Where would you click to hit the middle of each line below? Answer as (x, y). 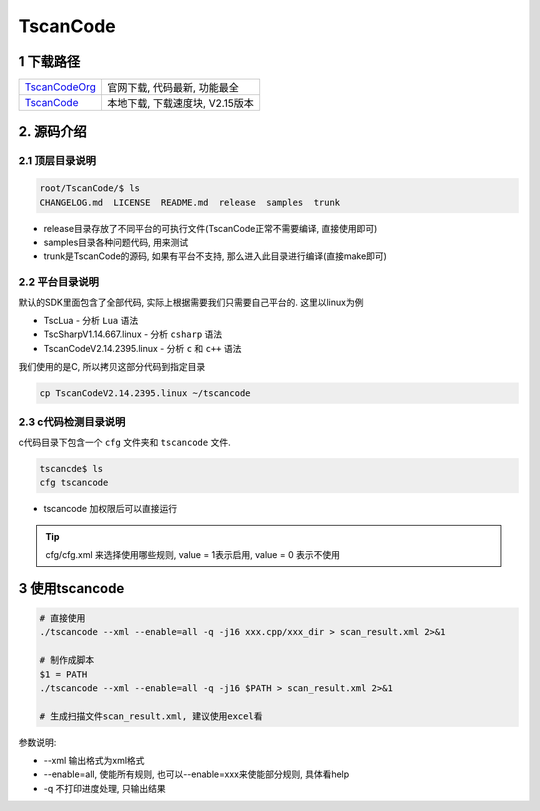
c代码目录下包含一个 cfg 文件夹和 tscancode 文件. (124, 442)
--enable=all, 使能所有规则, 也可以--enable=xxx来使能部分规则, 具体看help (196, 774)
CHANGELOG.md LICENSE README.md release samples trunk (190, 202)
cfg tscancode (74, 483)
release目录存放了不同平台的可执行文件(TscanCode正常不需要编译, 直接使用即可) (210, 228)
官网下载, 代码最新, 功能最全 (172, 88)
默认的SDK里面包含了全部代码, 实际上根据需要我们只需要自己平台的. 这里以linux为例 (191, 302)
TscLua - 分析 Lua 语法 (91, 320)
